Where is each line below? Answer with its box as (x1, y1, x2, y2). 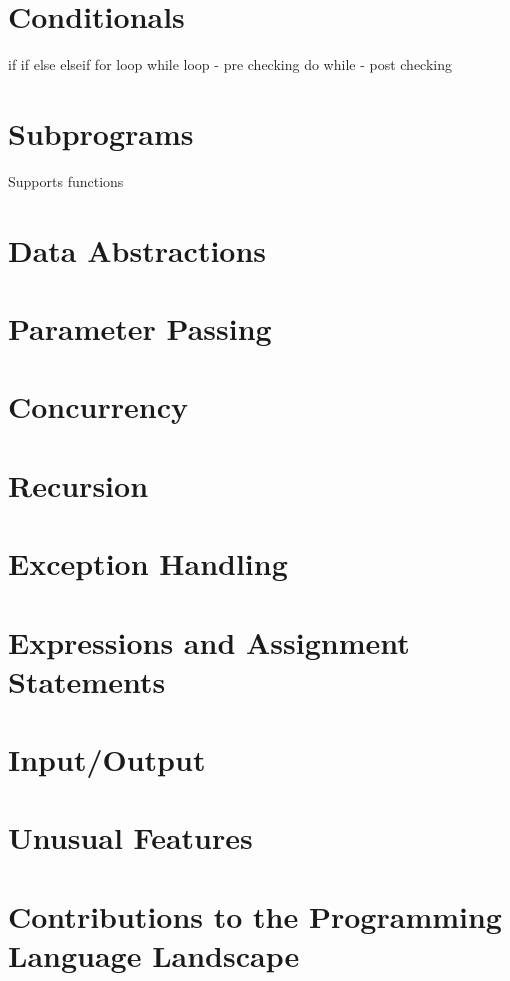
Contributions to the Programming (8, 895, 502, 936)
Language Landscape (8, 935, 300, 975)
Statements (8, 660, 166, 701)
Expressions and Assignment (8, 621, 410, 662)
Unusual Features (8, 817, 253, 858)
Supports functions (8, 170, 124, 191)
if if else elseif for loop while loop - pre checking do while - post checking (8, 54, 452, 75)
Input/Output (8, 739, 206, 780)
